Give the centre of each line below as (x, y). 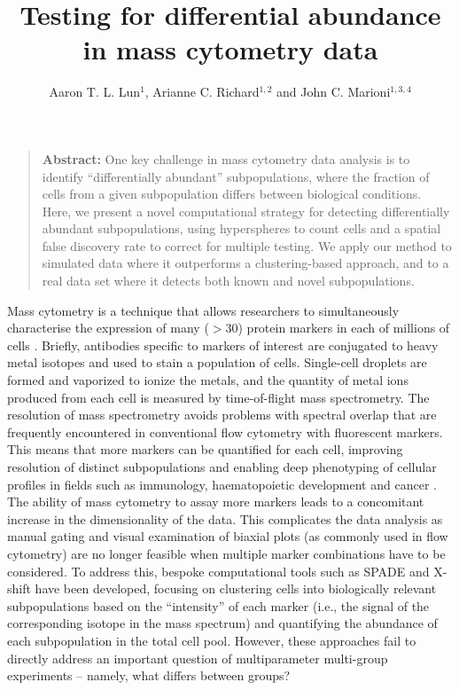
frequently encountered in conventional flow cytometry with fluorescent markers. (225, 431)
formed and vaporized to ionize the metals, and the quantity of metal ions (208, 380)
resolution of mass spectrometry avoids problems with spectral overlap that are (222, 415)
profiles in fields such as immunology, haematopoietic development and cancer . (222, 484)
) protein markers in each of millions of (344, 328)
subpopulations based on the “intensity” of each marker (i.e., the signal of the (218, 605)
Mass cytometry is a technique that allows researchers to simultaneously (203, 310)
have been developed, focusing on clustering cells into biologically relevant (236, 588)
